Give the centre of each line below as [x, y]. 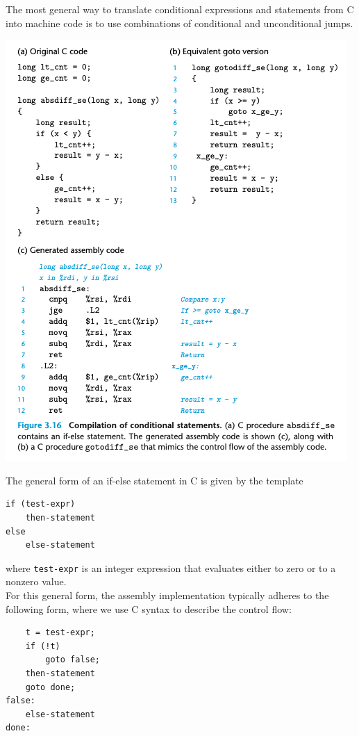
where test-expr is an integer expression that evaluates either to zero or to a [171, 567]
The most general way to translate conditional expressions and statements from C [180, 9]
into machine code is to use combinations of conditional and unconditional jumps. [179, 23]
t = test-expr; [60, 633]
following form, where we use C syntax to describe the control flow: [149, 608]
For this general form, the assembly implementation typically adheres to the [167, 595]
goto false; [73, 660]
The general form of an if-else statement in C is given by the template [155, 480]
